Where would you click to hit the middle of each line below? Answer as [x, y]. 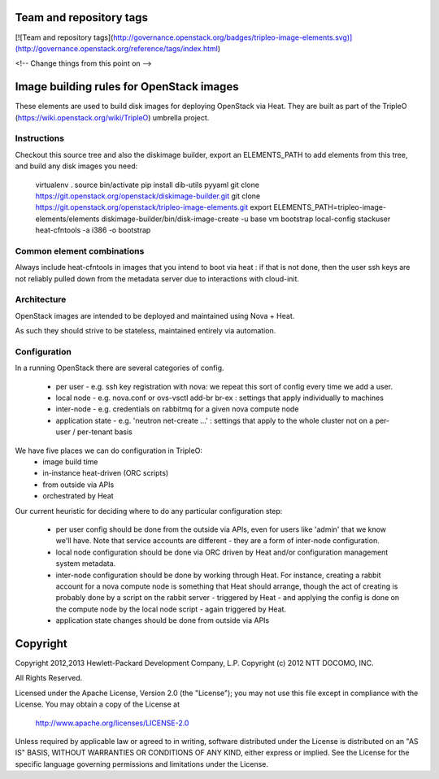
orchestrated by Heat [78, 496]
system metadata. [86, 564]
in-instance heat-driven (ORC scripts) [106, 473]
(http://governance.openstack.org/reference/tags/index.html [117, 48]
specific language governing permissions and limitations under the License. [141, 764]
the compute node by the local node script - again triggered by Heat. [171, 609]
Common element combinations [80, 250]
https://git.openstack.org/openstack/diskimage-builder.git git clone [148, 196]
